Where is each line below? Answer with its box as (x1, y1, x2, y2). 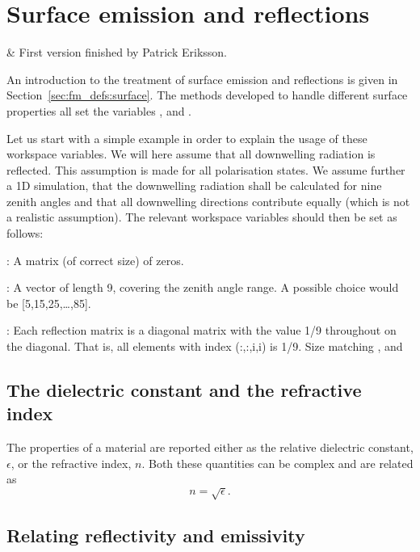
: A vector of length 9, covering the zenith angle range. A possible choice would (6, 279, 399, 296)
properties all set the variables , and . (6, 102, 192, 119)
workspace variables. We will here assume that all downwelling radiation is (6, 145, 376, 162)
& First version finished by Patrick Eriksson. (6, 44, 227, 61)
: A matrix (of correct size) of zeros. (6, 251, 184, 268)
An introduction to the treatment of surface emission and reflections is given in (6, 70, 398, 87)
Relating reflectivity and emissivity (6, 522, 305, 547)
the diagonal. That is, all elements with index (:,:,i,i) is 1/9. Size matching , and (6, 338, 403, 355)
